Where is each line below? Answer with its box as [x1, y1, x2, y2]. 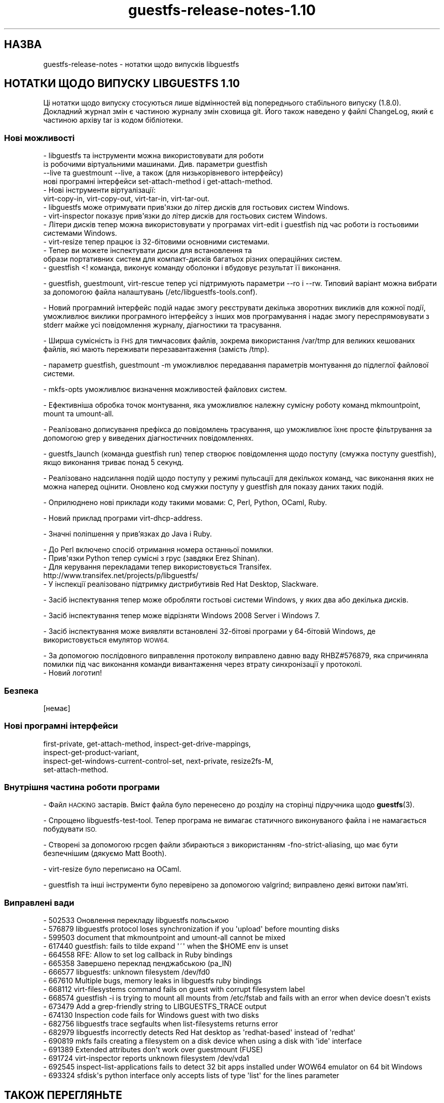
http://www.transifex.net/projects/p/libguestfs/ [43, 571, 199, 580]
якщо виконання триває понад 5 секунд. [43, 458, 184, 467]
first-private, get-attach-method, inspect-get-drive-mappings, [43, 739, 251, 748]
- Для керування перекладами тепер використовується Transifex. [43, 562, 272, 572]
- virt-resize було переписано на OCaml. [43, 865, 181, 874]
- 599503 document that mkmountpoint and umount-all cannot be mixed [43, 933, 286, 942]
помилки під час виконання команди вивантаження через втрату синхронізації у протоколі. [43, 660, 362, 669]
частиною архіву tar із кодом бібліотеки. [43, 116, 183, 125]
